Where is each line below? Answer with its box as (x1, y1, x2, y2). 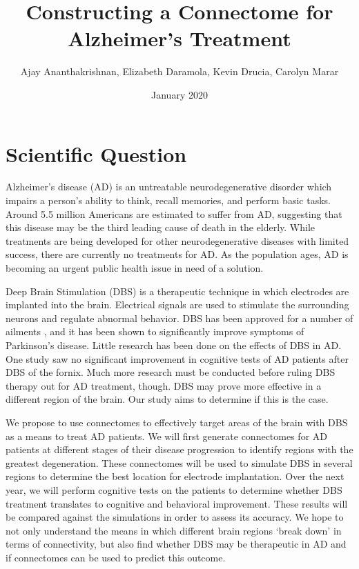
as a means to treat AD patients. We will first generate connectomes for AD (6, 428, 327, 443)
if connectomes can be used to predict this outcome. (6, 550, 226, 564)
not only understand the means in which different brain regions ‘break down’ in (6, 523, 342, 537)
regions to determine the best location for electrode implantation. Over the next (6, 469, 345, 483)
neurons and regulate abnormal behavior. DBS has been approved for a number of (6, 310, 353, 325)
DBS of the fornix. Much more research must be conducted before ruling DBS (6, 365, 336, 379)
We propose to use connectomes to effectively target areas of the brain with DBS (6, 415, 348, 429)
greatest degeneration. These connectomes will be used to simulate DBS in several (6, 455, 353, 470)
